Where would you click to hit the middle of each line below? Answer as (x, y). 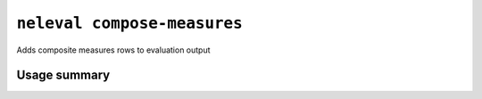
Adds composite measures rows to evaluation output (113, 50)
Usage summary (63, 75)
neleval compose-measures (129, 23)
